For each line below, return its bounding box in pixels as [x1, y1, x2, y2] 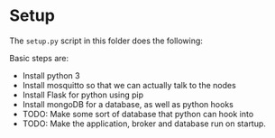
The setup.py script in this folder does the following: [9, 35, 203, 46]
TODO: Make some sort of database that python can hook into [22, 108, 254, 119]
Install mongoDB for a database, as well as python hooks [22, 98, 234, 109]
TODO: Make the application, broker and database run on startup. [22, 118, 266, 129]
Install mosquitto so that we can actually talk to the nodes [22, 79, 236, 90]
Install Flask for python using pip [22, 89, 144, 100]
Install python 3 [22, 69, 80, 81]
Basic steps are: [9, 52, 69, 63]
